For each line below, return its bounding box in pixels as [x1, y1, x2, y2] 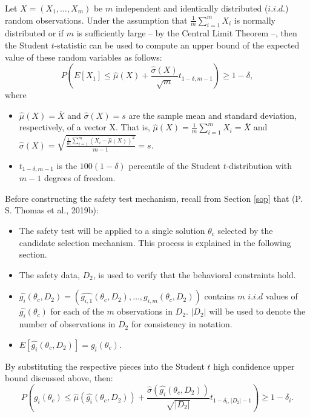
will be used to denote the [209, 305, 306, 318]
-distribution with [226, 159, 292, 172]
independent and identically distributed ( [115, 2, 268, 14]
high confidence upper [213, 359, 295, 372]
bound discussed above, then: [5, 372, 113, 384]
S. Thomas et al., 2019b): [5, 204, 99, 216]
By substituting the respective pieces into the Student [5, 359, 205, 372]
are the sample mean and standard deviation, [128, 108, 297, 121]
